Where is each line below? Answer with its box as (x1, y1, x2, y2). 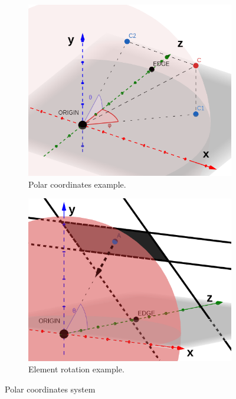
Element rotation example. (28, 363, 124, 375)
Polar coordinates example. (28, 178, 126, 190)
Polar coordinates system (5, 383, 96, 395)
